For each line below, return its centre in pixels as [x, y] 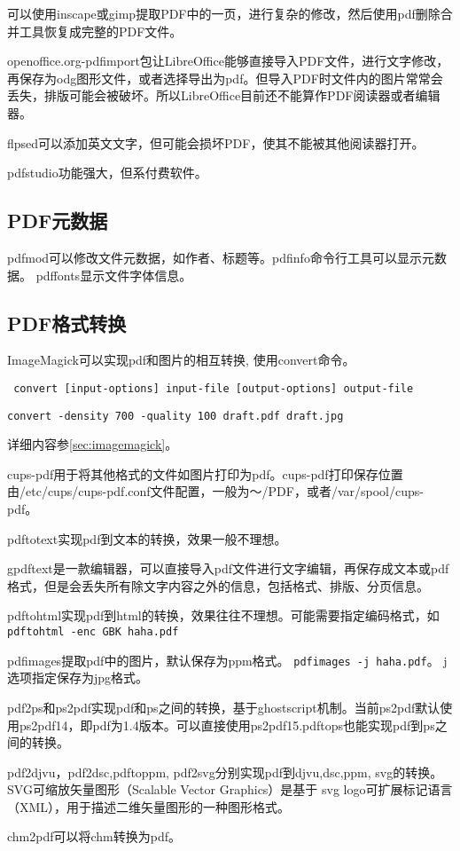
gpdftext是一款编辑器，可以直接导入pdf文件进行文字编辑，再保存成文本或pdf [228, 568]
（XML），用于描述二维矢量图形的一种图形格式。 [149, 806]
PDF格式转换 [67, 323]
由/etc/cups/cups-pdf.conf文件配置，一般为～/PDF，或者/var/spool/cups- [215, 491]
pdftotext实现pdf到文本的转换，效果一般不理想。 [147, 538]
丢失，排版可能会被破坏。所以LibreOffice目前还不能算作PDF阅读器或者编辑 [224, 95]
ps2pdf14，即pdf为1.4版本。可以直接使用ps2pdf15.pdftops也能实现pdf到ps [227, 725]
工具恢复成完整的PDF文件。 [101, 31]
